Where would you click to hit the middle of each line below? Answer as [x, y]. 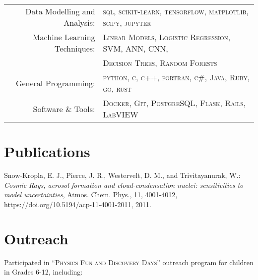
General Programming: [55, 83]
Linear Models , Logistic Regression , [167, 37]
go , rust [117, 88]
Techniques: [75, 48]
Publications [47, 151]
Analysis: [79, 23]
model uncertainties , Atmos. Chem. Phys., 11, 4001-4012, [91, 195]
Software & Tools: [64, 109]
